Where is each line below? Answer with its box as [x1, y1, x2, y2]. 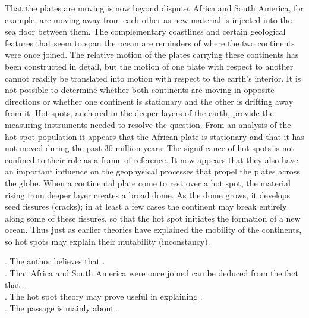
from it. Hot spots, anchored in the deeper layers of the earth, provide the [5, 107, 274, 119]
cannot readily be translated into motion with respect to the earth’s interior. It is [5, 71, 301, 84]
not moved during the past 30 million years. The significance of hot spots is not [5, 142, 295, 154]
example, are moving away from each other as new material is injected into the [5, 13, 292, 26]
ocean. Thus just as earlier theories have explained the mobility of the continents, [5, 223, 302, 236]
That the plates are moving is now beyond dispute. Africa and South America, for [5, 2, 304, 14]
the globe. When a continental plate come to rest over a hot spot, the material [5, 176, 291, 189]
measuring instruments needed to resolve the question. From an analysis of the [5, 118, 291, 130]
